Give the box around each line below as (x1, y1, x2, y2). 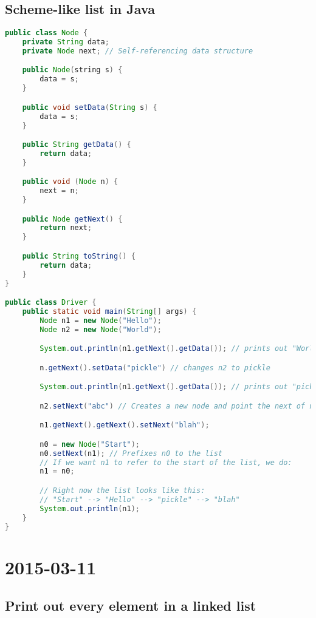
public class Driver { (5, 298, 97, 307)
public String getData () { (22, 140, 131, 149)
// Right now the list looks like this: (39, 486, 205, 495)
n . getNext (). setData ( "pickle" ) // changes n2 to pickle (39, 363, 270, 372)
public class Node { (5, 29, 88, 38)
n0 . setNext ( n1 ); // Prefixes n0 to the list (39, 449, 223, 458)
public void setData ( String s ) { (22, 103, 157, 112)
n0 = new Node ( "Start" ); (39, 440, 140, 449)
